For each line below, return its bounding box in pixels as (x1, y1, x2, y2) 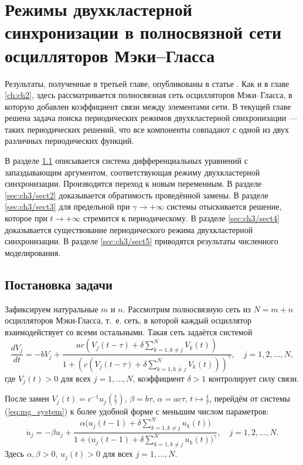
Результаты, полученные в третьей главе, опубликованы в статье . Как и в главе (5, 77, 290, 89)
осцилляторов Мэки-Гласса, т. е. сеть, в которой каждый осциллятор (5, 314, 251, 326)
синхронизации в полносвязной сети (5, 20, 282, 44)
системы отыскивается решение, (166, 200, 282, 213)
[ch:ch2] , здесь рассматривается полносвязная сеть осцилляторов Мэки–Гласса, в (5, 89, 292, 101)
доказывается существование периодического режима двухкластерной (5, 223, 253, 235)
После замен (5, 392, 49, 405)
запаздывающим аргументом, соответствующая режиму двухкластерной (5, 166, 260, 178)
